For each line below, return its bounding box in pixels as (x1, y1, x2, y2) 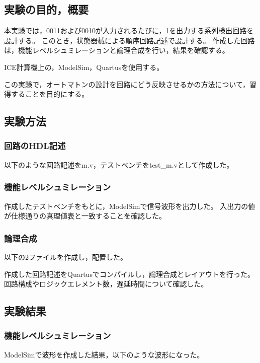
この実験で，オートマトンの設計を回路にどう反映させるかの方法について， (4, 79, 250, 89)
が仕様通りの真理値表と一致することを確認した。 (4, 210, 166, 221)
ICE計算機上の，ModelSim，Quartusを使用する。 (4, 61, 164, 72)
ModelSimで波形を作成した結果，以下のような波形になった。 (4, 349, 204, 359)
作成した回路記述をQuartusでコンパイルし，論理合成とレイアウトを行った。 (4, 268, 254, 279)
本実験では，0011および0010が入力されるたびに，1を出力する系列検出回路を (4, 25, 254, 36)
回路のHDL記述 (4, 139, 66, 152)
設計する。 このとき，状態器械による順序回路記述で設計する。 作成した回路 (4, 35, 255, 45)
